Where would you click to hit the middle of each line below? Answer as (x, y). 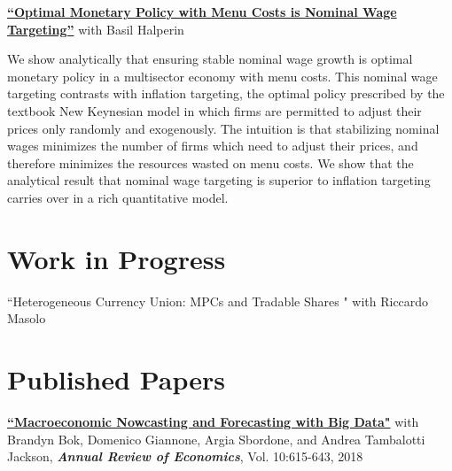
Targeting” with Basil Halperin (96, 29)
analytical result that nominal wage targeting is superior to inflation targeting (219, 180)
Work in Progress (117, 258)
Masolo (27, 318)
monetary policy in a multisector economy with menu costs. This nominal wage (222, 76)
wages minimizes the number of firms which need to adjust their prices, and (213, 146)
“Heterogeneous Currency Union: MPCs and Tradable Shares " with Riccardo (218, 301)
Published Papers (116, 379)
